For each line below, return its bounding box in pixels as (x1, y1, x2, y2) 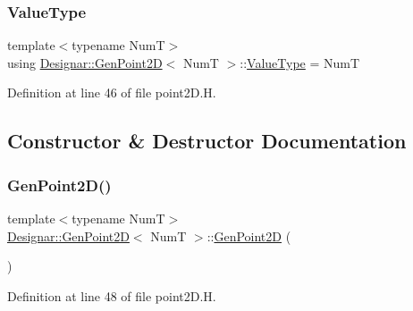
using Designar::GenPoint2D (7, 53, 163, 71)
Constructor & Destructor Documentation (7, 127, 407, 155)
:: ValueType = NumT (240, 53, 360, 71)
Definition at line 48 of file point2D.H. (7, 286, 216, 305)
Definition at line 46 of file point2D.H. (7, 83, 216, 102)
